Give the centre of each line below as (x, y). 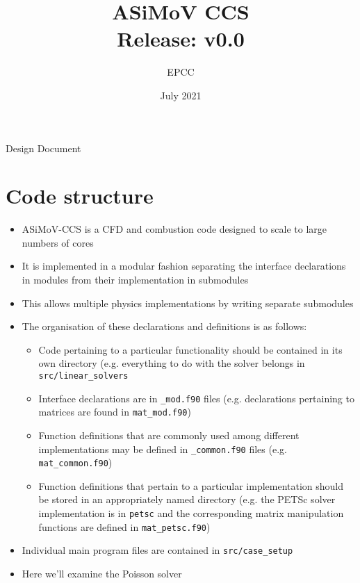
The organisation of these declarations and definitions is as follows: (164, 326)
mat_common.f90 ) (75, 462)
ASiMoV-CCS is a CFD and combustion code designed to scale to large (174, 229)
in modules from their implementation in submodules (135, 279)
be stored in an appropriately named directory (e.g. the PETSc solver (187, 499)
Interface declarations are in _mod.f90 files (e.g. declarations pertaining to (196, 398)
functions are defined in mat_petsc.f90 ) (124, 526)
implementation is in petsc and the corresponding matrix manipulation (191, 513)
